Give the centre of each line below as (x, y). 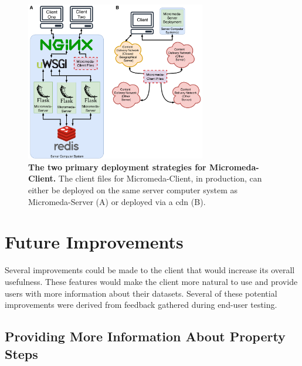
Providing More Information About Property (145, 336)
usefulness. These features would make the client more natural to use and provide (151, 281)
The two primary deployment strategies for (117, 167)
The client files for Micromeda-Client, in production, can (160, 178)
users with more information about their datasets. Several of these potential (141, 293)
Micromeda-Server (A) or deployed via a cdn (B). (117, 201)
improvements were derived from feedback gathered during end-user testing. (141, 305)
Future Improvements (94, 242)
